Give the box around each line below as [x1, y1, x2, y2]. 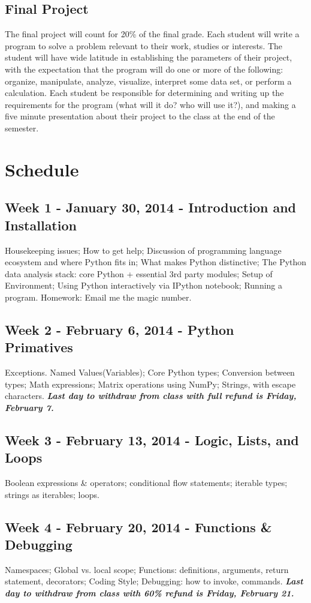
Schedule [5, 157, 79, 181]
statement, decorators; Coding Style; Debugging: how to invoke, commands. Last [5, 575, 303, 587]
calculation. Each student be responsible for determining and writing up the [5, 86, 284, 99]
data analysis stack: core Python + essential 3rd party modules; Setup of [5, 267, 273, 280]
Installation [5, 215, 77, 234]
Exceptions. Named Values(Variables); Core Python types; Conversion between [5, 366, 295, 379]
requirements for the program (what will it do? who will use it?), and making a [5, 98, 296, 110]
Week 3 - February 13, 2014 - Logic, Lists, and [5, 430, 299, 449]
